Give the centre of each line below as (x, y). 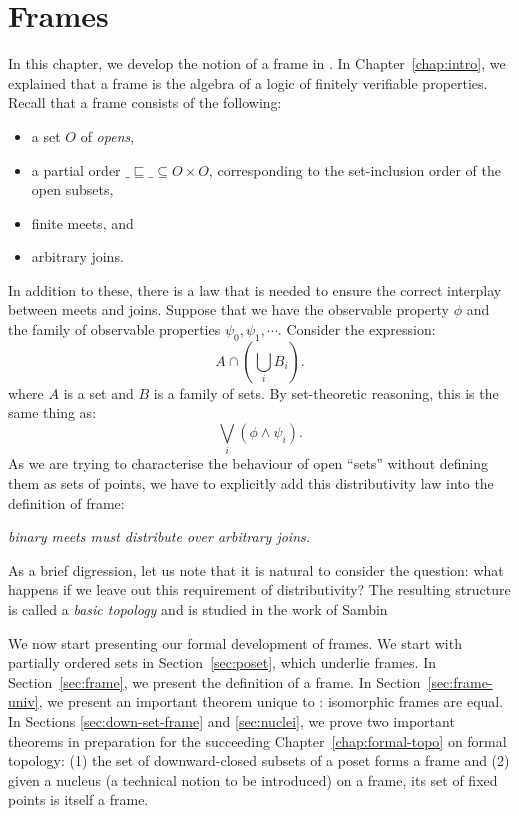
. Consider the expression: (356, 329)
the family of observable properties (114, 329)
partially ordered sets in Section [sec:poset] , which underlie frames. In (222, 662)
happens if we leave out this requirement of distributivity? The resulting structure (259, 589)
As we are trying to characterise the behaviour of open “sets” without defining (248, 463)
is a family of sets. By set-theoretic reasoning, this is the (326, 392)
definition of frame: (66, 502)
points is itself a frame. (78, 799)
